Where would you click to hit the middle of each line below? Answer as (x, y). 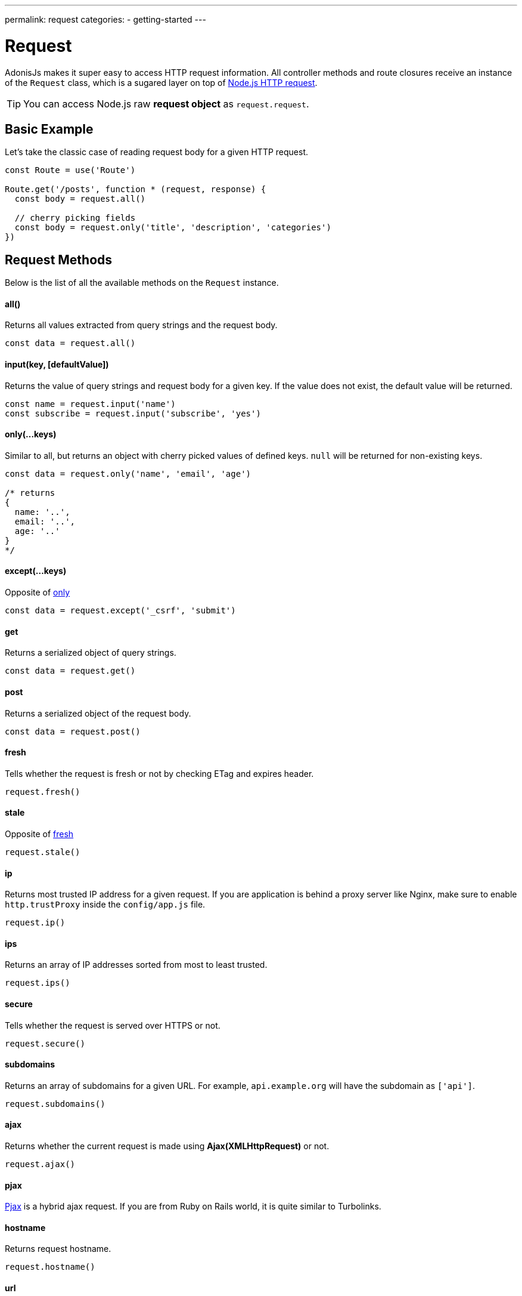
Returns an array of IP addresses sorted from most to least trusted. (136, 965)
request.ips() (38, 983)
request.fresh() (43, 792)
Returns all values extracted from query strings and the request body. (141, 325)
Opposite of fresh (39, 834)
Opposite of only (38, 593)
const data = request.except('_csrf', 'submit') (120, 611)
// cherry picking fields (75, 218)
